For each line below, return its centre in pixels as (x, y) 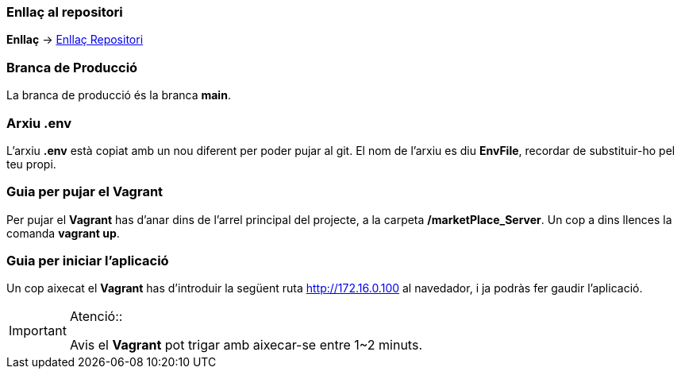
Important (38, 331)
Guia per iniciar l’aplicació (88, 261)
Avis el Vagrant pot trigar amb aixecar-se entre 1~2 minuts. (246, 345)
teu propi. (31, 164)
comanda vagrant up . (63, 233)
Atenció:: (96, 317)
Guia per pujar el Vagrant (85, 192)
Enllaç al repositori (65, 12)
